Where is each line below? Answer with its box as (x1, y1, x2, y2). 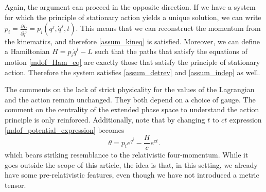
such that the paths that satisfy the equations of (95, 46, 247, 57)
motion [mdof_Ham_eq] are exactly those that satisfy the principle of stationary (5, 57, 260, 67)
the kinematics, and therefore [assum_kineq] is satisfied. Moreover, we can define (5, 36, 260, 46)
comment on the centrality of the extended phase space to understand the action (5, 104, 259, 115)
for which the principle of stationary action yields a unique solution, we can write (5, 11, 261, 22)
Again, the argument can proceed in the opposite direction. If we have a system (5, 2, 256, 12)
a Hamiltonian (5, 46, 50, 57)
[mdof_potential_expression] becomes (5, 124, 125, 135)
